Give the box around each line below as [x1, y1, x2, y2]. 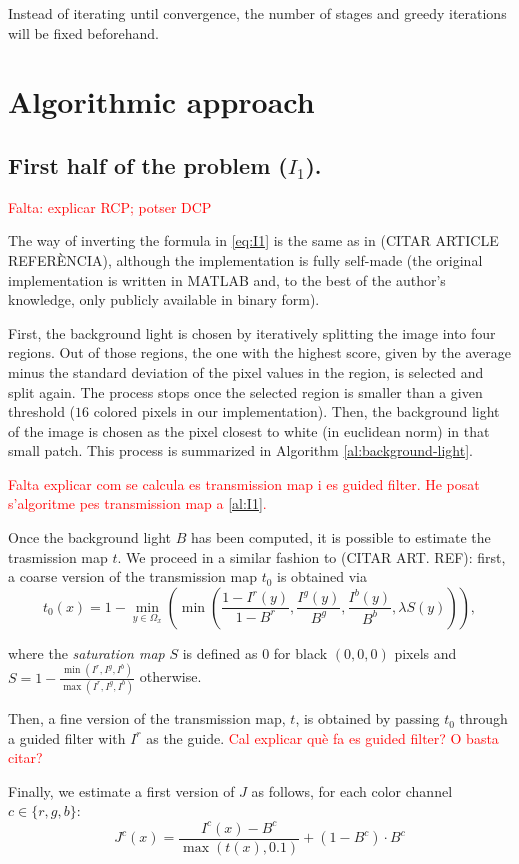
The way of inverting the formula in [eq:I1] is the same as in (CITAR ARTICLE [8, 230, 499, 251]
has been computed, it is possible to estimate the [190, 527, 491, 548]
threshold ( [8, 401, 76, 422]
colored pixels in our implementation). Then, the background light [93, 401, 500, 422]
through [459, 708, 508, 729]
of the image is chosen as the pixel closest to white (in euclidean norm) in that [8, 420, 490, 441]
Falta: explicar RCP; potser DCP [8, 196, 212, 217]
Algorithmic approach [8, 81, 315, 122]
